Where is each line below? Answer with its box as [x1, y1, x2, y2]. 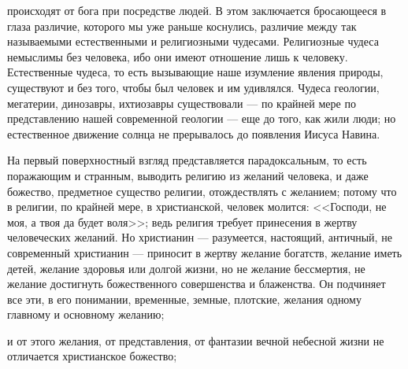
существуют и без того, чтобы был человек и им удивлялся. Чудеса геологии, [7, 79, 380, 95]
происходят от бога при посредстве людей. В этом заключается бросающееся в [7, 2, 387, 18]
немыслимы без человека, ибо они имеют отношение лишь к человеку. [7, 48, 348, 65]
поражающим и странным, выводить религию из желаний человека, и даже [7, 167, 369, 183]
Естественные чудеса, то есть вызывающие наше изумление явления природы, [7, 64, 384, 80]
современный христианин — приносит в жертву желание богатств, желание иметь [7, 244, 402, 260]
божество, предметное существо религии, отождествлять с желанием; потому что [7, 183, 397, 199]
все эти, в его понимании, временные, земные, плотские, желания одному [7, 290, 362, 307]
